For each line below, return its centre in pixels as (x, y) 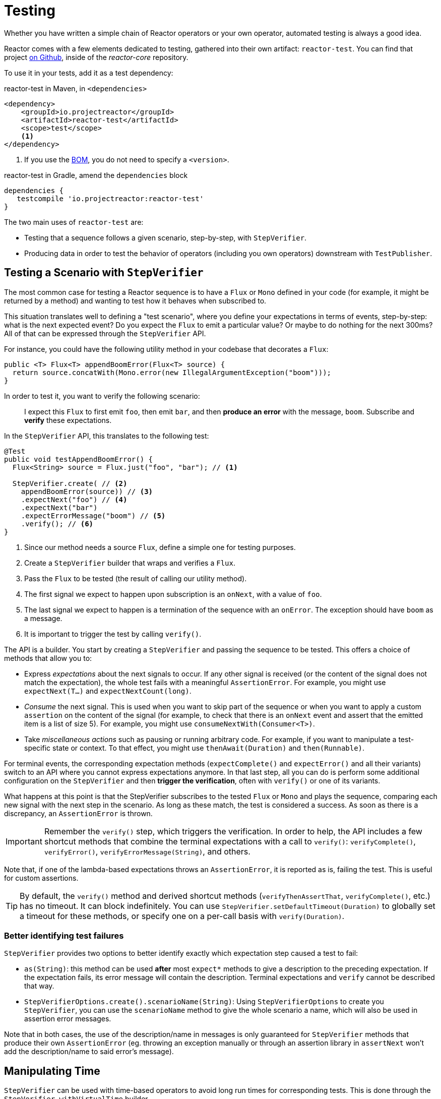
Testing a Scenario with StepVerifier (104, 273)
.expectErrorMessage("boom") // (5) (93, 515)
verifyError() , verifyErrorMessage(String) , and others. (147, 851)
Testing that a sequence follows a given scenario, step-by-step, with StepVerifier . (166, 237)
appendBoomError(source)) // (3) (87, 491)
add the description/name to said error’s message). (89, 1052)
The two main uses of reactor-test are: (74, 222)
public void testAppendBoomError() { (79, 459)
